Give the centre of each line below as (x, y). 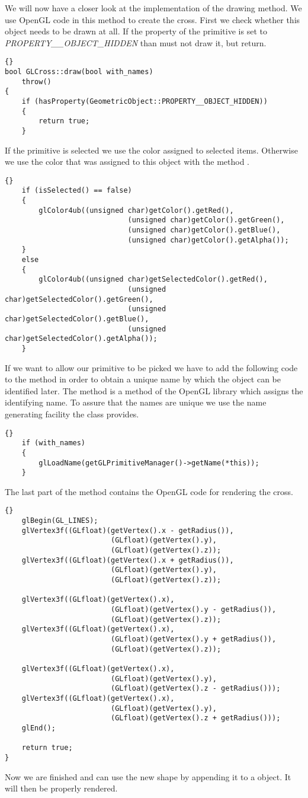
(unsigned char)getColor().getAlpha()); (208, 240)
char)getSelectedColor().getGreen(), (79, 299)
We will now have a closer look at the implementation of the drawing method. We (153, 8)
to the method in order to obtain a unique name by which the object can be (143, 379)
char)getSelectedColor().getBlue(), (77, 319)
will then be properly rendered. (61, 788)
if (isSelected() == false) (77, 191)
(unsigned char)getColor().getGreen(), (206, 220)
